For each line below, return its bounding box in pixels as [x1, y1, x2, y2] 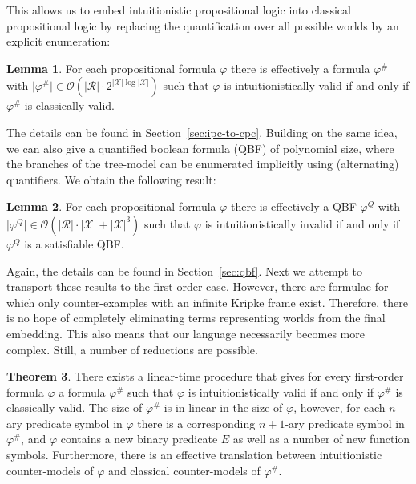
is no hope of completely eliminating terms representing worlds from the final [6, 309, 386, 326]
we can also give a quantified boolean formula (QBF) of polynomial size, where [6, 139, 394, 156]
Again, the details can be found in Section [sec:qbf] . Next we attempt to [6, 262, 362, 279]
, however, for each [293, 399, 386, 416]
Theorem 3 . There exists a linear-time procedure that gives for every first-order [6, 368, 404, 385]
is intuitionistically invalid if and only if [204, 215, 400, 232]
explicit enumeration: [6, 33, 111, 50]
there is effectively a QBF [231, 198, 357, 215]
